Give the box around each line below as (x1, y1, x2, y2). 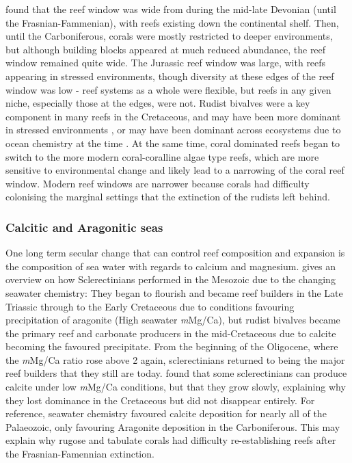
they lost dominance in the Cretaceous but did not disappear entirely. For (5, 393, 315, 407)
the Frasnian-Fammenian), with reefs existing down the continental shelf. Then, (5, 15, 339, 29)
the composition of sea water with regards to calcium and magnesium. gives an (5, 259, 336, 273)
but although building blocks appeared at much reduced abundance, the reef (5, 42, 326, 56)
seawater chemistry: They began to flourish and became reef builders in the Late (5, 285, 343, 300)
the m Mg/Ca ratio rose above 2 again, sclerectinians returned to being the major (5, 352, 345, 367)
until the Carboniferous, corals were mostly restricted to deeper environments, (5, 29, 333, 43)
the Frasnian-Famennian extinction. (5, 447, 154, 461)
